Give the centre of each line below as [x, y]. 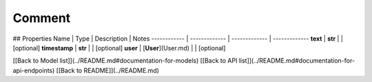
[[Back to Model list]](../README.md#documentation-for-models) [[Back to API [125, 61]
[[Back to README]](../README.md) [108, 70]
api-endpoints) [34, 70]
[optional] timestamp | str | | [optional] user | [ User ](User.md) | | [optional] [119, 48]
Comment [42, 18]
